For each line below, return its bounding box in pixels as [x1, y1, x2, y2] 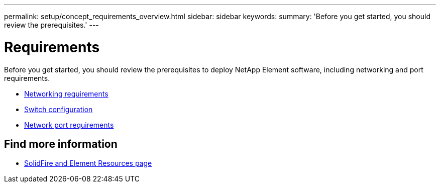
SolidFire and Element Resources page [24, 159, 152, 168]
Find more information [4, 137, 118, 150]
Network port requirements [24, 120, 114, 129]
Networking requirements [24, 89, 108, 98]
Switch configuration [24, 105, 93, 114]
